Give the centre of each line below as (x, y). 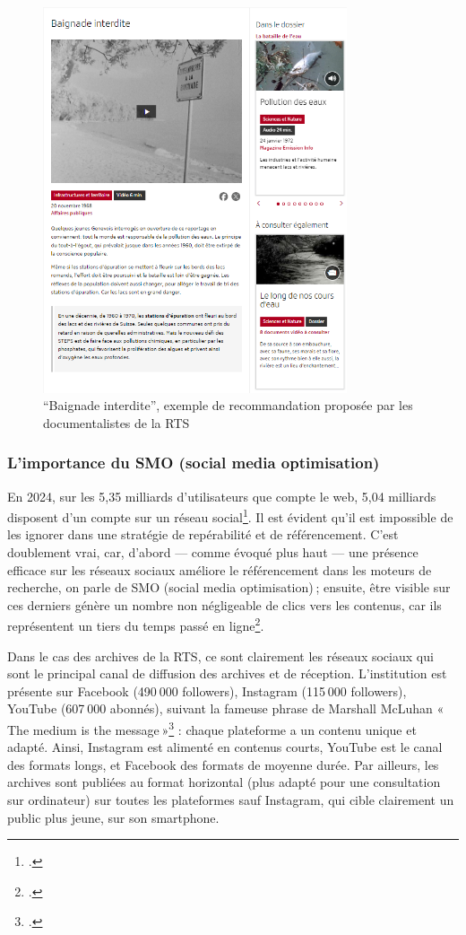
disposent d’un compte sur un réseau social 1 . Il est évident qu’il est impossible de (230, 516)
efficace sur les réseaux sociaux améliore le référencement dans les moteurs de (220, 569)
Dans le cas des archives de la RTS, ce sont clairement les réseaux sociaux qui (220, 655)
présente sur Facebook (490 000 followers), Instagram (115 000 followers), (207, 690)
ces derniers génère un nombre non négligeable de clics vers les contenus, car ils (224, 604)
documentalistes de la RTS (116, 422)
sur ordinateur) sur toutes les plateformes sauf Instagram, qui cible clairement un (231, 800)
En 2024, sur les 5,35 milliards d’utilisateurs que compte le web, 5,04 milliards (222, 496)
